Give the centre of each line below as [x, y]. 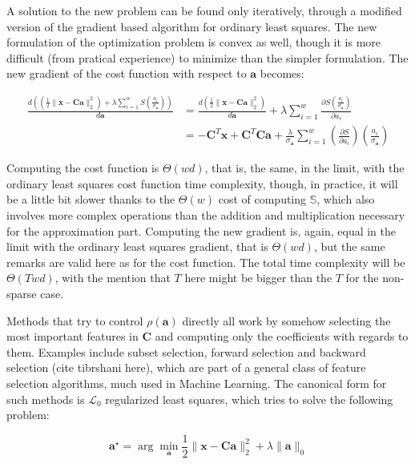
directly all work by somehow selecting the [286, 320]
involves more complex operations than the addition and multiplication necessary [206, 215]
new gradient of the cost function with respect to [127, 73]
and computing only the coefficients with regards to [282, 336]
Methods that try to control [75, 320]
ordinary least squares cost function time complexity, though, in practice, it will [202, 183]
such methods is [46, 399]
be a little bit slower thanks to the [91, 199]
